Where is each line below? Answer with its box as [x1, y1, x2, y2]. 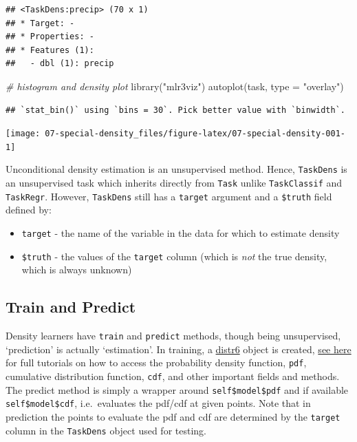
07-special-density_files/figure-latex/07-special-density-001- [45, 129, 345, 139]
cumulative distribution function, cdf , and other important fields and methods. [6, 369, 340, 383]
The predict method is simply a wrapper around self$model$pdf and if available [6, 382, 349, 397]
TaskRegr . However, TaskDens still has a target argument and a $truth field [6, 189, 332, 203]
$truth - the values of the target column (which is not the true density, [21, 249, 327, 263]
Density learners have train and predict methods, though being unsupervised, [6, 328, 341, 343]
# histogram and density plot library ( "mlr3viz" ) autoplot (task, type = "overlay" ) [6, 78, 344, 93]
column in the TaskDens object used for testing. [6, 423, 206, 437]
